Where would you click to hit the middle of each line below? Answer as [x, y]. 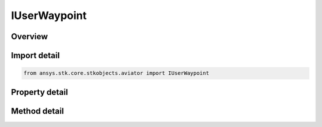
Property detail [40, 92]
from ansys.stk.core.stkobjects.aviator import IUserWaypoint [116, 73]
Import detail [35, 55]
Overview [30, 36]
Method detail [38, 111]
